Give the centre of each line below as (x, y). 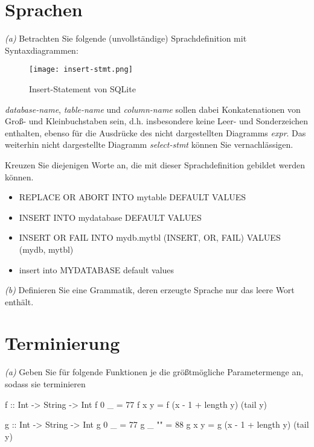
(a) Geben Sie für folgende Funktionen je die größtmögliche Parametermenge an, (154, 372)
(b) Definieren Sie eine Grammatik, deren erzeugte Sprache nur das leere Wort (150, 290)
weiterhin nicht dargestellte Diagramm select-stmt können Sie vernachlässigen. (149, 144)
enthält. (19, 301)
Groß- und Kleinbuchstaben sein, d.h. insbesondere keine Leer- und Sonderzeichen (157, 121)
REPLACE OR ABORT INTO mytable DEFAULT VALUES (133, 197)
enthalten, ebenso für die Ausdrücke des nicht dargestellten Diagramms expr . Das (155, 132)
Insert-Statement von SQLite (82, 88)
